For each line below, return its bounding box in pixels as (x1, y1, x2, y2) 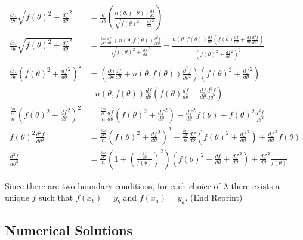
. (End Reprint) (185, 191, 243, 204)
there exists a (231, 179, 280, 192)
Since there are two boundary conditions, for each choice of (5, 179, 221, 192)
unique (5, 191, 29, 204)
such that (39, 191, 73, 204)
